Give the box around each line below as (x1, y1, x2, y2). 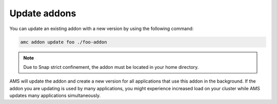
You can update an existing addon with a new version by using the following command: (9, 25, 194, 32)
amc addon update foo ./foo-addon (20, 39, 107, 45)
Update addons (9, 8, 76, 19)
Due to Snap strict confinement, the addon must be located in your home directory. (23, 64, 199, 70)
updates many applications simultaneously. (9, 92, 101, 99)
